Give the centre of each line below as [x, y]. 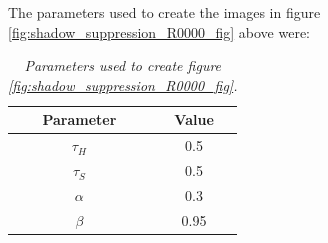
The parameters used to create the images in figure [164, 12]
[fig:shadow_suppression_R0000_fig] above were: [159, 31]
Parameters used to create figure [123, 65]
